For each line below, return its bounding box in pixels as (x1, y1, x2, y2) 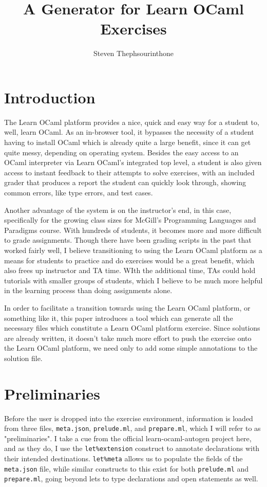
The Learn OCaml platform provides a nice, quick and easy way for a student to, (4, 116, 259, 127)
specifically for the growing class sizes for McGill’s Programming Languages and (4, 214, 256, 225)
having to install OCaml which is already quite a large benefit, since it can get (4, 137, 251, 148)
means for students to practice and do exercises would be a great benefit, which (4, 255, 255, 265)
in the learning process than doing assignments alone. (4, 285, 173, 296)
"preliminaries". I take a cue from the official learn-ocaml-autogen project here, (4, 432, 252, 443)
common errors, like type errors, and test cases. (4, 187, 153, 197)
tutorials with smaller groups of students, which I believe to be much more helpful (4, 275, 263, 285)
